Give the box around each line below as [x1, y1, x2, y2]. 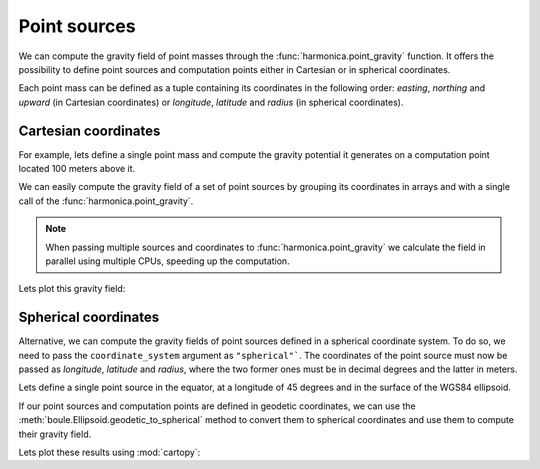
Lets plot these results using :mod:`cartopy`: [18, 446, 201, 458]
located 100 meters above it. [18, 163, 136, 175]
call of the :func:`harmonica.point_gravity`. [18, 195, 194, 207]
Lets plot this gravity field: [18, 283, 126, 295]
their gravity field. [18, 428, 92, 440]
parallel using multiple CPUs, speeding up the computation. [45, 255, 290, 267]
